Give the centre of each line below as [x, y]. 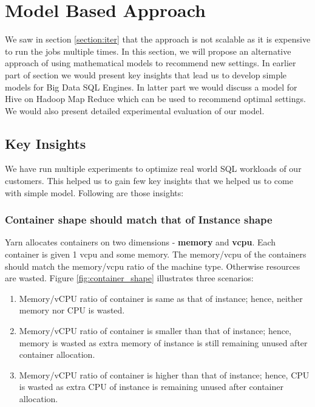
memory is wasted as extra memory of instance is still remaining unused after [163, 342]
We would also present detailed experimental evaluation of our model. [135, 110]
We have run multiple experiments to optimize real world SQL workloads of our [153, 169]
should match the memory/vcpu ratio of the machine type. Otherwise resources [153, 266]
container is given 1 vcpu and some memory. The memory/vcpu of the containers [156, 254]
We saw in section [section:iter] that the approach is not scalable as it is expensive [158, 39]
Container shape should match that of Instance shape [139, 220]
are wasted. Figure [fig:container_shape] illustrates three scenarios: [129, 278]
